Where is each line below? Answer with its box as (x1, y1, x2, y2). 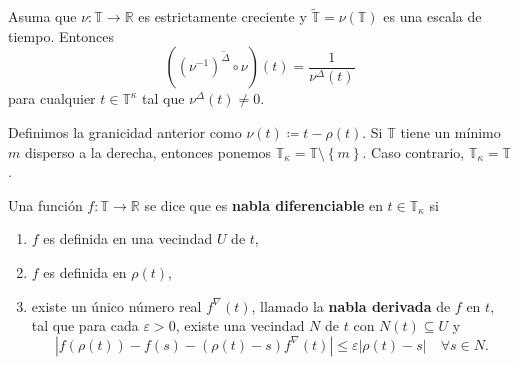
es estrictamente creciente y (138, 6, 307, 27)
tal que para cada (31, 315, 139, 336)
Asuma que (8, 6, 77, 27)
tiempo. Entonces (8, 25, 115, 46)
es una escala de (383, 6, 482, 27)
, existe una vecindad (175, 315, 305, 336)
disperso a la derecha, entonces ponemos (24, 141, 272, 162)
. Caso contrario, (362, 141, 465, 162)
